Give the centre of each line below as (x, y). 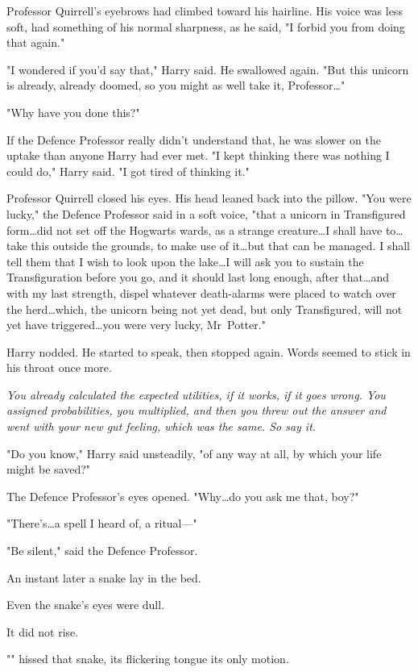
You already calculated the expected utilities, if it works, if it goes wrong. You (196, 394)
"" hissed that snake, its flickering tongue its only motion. (148, 659)
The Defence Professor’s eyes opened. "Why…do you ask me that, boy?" (183, 496)
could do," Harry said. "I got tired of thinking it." (128, 171)
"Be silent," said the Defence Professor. (102, 551)
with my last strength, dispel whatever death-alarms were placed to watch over (201, 292)
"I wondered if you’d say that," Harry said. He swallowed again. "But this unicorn (208, 69)
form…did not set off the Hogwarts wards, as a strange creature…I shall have (195, 230)
